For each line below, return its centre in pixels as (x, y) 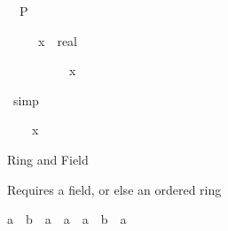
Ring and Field (48, 159)
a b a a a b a (67, 219)
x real (57, 40)
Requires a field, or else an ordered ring (114, 189)
